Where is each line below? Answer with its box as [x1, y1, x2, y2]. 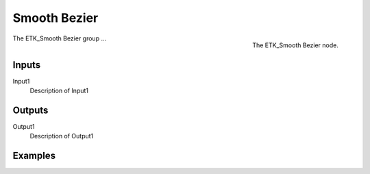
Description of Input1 [29, 86, 89, 95]
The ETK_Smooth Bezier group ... [12, 34, 107, 42]
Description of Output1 [29, 132, 94, 140]
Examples [12, 150, 56, 162]
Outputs [12, 104, 49, 116]
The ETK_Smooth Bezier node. [252, 41, 338, 49]
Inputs [12, 59, 41, 71]
